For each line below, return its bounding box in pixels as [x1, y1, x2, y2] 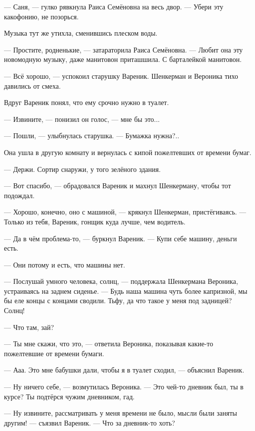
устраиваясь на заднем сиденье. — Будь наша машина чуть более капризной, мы [4, 285, 248, 296]
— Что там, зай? [4, 322, 54, 332]
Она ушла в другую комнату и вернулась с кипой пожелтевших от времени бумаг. [4, 147, 252, 157]
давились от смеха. [4, 80, 61, 91]
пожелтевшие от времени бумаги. [4, 348, 104, 358]
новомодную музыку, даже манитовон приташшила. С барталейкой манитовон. [4, 54, 242, 64]
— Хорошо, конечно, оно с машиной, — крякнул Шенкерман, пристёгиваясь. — [4, 207, 247, 217]
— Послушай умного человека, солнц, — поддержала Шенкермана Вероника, [4, 276, 238, 286]
